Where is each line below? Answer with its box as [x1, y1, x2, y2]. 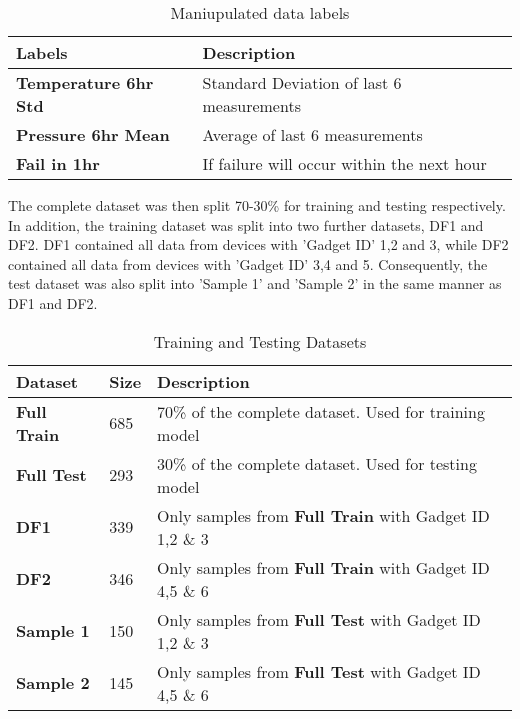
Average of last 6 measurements [202, 123, 423, 146]
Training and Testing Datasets [153, 329, 367, 353]
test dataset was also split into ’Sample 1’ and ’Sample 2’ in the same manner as [8, 273, 502, 294]
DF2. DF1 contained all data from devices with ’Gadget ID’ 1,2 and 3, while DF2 [8, 234, 509, 255]
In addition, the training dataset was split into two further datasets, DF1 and [8, 214, 484, 235]
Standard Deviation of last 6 [202, 71, 402, 94]
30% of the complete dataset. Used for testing [157, 451, 477, 475]
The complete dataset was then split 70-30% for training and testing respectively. [8, 195, 506, 215]
